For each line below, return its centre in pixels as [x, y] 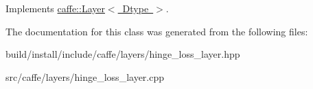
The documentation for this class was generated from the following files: [157, 31]
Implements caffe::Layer [55, 8]
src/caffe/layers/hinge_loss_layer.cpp [85, 76]
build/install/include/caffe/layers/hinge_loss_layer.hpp [123, 54]
